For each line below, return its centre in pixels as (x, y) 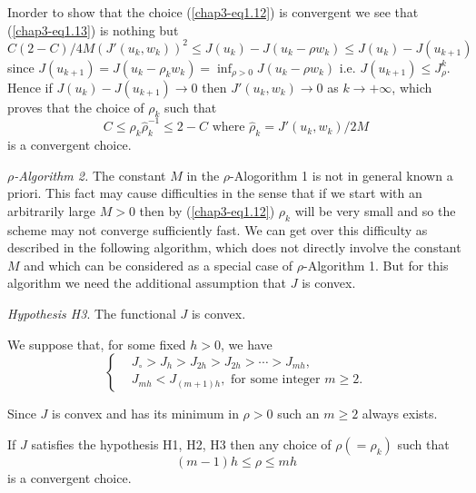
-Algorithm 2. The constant (90, 175)
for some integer (276, 380)
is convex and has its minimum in (145, 414)
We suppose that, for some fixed (97, 344)
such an (298, 414)
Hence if (30, 87)
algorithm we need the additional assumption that (147, 283)
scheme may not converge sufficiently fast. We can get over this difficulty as (218, 229)
